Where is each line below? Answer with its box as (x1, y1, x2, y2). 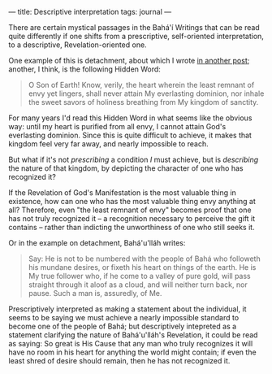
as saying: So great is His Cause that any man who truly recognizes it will (8, 339, 253, 348)
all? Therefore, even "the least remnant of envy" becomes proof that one (8, 205, 252, 215)
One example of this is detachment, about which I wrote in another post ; (8, 56, 250, 65)
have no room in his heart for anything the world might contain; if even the (8, 347, 257, 357)
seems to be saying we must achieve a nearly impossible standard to (8, 313, 240, 322)
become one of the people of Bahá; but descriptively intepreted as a (8, 321, 237, 331)
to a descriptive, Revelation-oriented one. (8, 40, 148, 50)
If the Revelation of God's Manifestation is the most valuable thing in (8, 188, 237, 198)
